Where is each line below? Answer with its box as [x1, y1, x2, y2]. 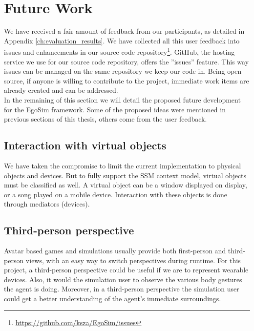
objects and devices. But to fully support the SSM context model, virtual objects [4, 170, 247, 180]
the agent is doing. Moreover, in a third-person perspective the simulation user [4, 284, 239, 294]
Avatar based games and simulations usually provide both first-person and [4, 246, 226, 256]
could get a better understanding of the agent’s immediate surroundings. [4, 293, 221, 304]
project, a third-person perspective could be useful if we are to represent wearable [4, 265, 249, 275]
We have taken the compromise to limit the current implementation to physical [4, 160, 241, 170]
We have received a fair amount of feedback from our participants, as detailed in [4, 26, 245, 36]
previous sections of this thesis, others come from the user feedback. [4, 114, 207, 124]
